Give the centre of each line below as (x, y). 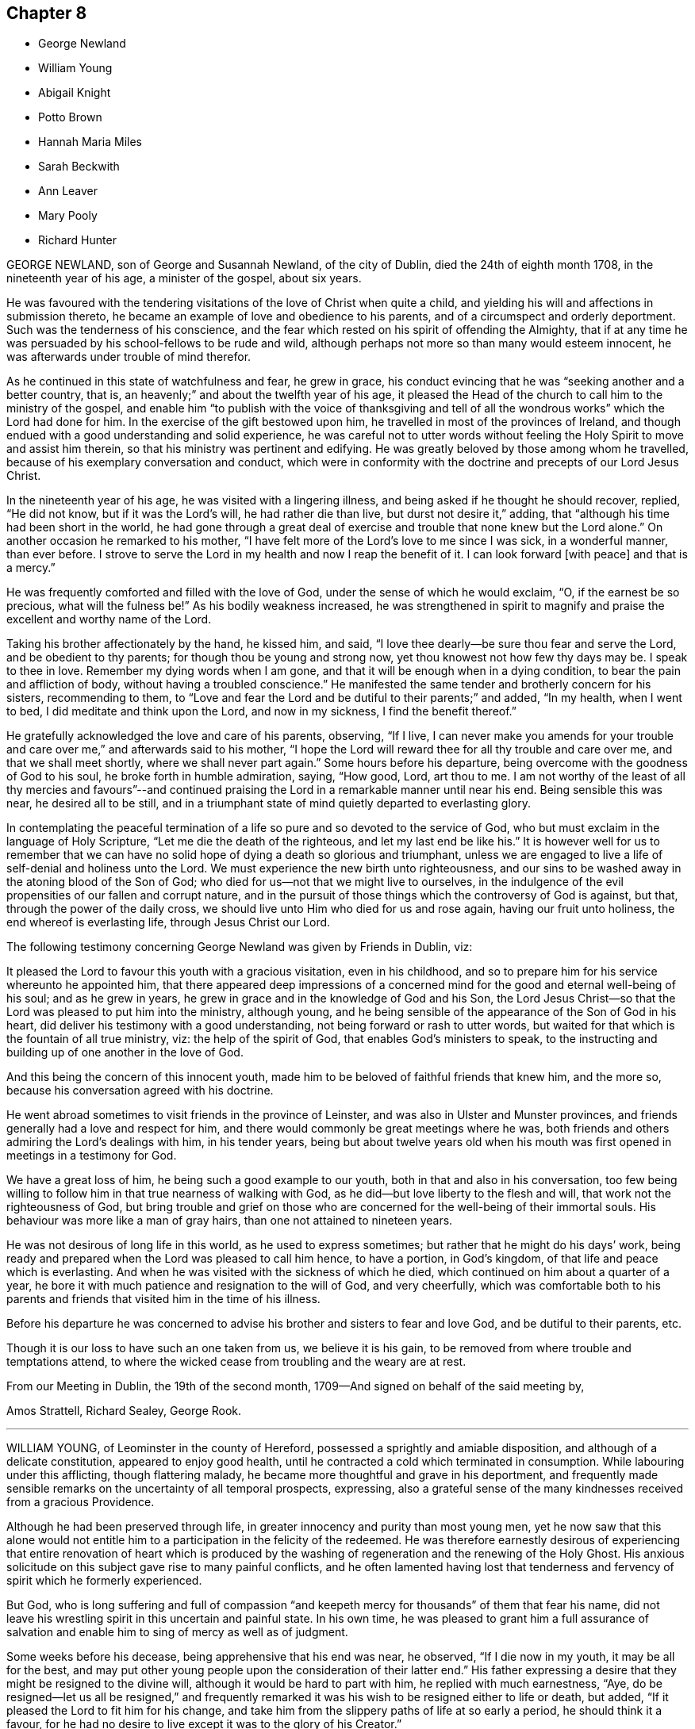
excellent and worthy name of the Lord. (109, 619)
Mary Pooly (68, 216)
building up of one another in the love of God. (125, 1052)
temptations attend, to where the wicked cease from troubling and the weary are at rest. (236, 1362)
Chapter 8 (47, 13)
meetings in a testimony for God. (92, 1156)
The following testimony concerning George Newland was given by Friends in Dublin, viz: (240, 947)
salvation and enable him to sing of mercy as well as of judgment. (177, 1632)
